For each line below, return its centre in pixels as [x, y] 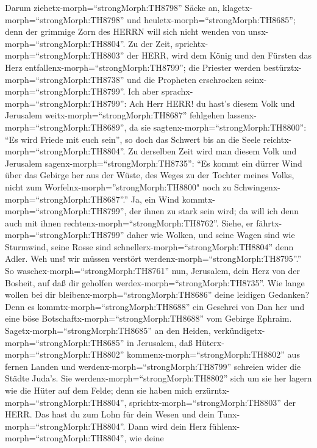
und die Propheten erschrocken [185, 79]
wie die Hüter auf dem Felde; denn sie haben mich [99, 390]
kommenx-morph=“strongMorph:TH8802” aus [213, 354]
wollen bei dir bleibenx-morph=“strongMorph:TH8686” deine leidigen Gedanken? [157, 294]
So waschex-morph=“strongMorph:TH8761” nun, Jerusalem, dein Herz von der [153, 271]
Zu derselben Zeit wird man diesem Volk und [212, 151]
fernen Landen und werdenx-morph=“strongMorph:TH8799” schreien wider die [153, 366]
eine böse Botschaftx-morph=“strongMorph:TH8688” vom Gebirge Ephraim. [148, 318]
